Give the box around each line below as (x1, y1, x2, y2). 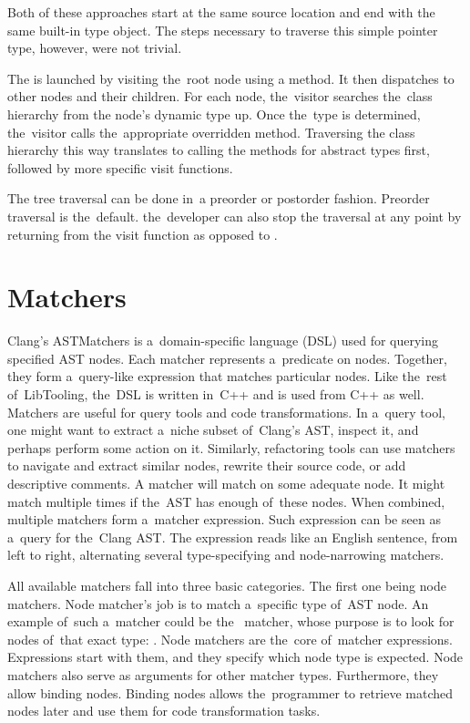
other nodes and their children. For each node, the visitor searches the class (7, 87, 433, 106)
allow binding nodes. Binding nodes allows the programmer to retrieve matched (7, 683, 454, 702)
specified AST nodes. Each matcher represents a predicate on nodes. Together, (7, 348, 447, 367)
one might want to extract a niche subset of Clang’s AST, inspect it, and (7, 420, 419, 439)
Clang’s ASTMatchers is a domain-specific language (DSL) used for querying (7, 331, 439, 350)
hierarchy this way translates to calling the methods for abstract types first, (7, 140, 430, 160)
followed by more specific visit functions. (7, 158, 233, 177)
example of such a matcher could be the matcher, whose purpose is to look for (7, 612, 455, 631)
